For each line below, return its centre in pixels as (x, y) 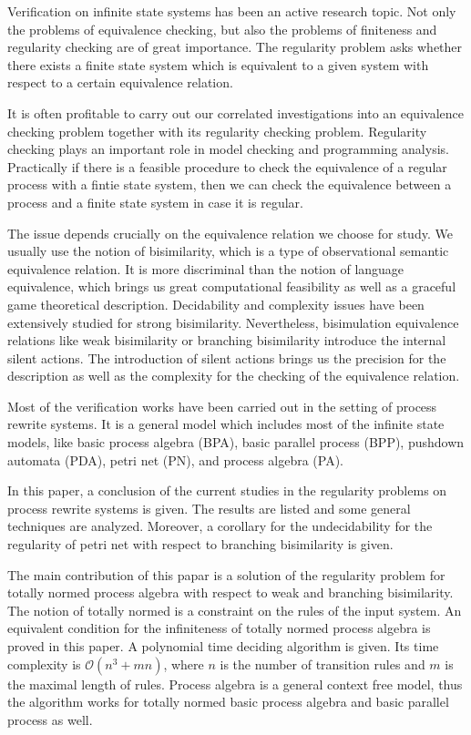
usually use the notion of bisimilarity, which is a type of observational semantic (228, 251)
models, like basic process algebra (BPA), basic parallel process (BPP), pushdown (236, 442)
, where (184, 664)
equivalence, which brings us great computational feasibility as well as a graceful (232, 286)
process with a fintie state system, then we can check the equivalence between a (230, 184)
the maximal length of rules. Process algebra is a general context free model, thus (235, 684)
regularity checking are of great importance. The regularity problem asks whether (235, 47)
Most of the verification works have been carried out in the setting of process (222, 406)
